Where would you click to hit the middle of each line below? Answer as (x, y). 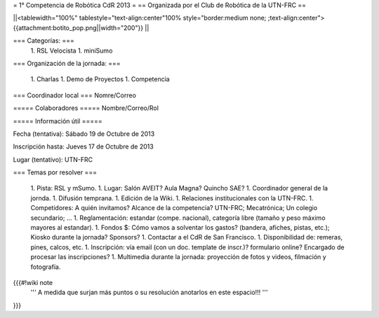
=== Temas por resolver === (55, 172)
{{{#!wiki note (33, 282)
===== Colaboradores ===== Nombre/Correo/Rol (86, 108)
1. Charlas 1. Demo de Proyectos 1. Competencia (100, 79)
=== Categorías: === (44, 41)
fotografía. (46, 267)
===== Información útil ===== (58, 121)
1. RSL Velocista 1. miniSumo (72, 50)
